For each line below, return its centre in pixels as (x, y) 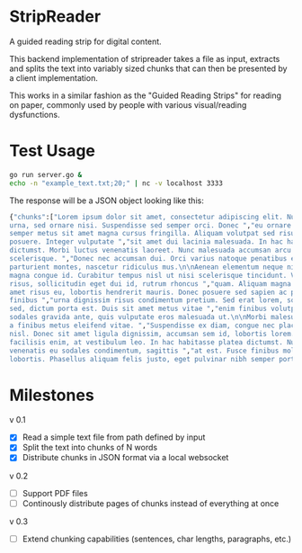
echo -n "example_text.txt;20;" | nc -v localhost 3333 (116, 183)
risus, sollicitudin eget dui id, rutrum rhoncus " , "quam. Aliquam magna (151, 284)
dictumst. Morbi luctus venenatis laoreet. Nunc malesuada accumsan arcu (151, 250)
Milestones (52, 395)
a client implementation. (54, 77)
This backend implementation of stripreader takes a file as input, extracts (145, 58)
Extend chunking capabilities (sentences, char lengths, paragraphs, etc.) (157, 539)
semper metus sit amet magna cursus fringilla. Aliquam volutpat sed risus (154, 234)
